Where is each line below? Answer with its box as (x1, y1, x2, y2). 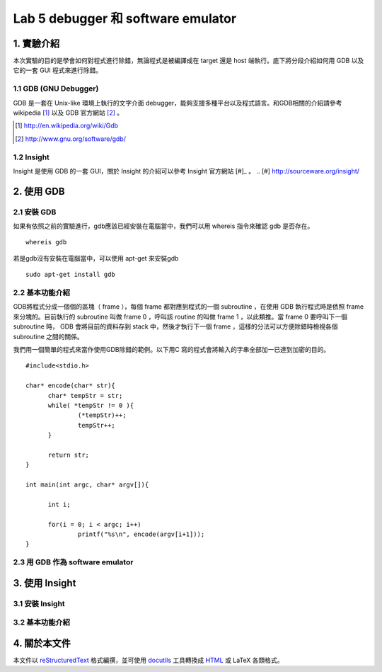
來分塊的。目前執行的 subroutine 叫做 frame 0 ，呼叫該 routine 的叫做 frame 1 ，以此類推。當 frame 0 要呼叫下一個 (13, 312, 348, 321)
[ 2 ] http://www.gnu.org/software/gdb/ (15, 135, 127, 143)
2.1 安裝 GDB (13, 207, 57, 217)
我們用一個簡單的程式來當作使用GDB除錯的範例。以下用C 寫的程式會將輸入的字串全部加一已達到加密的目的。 (13, 345, 330, 353)
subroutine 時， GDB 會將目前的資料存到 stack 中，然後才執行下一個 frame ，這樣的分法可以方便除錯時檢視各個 (13, 322, 338, 331)
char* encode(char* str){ (25, 382, 116, 389)
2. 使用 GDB (13, 185, 65, 198)
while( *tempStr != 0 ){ (47, 401, 134, 409)
